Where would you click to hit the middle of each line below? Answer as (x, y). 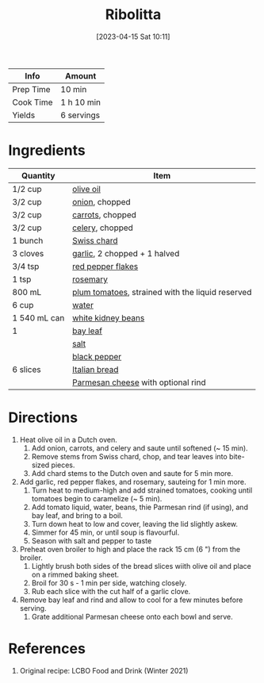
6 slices (27, 369)
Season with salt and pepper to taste (92, 540)
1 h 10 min (81, 102)
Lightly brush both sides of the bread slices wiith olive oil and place (141, 566)
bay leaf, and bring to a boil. (77, 515)
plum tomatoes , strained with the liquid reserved (162, 292)
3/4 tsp (26, 266)
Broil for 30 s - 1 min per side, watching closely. (109, 583)
